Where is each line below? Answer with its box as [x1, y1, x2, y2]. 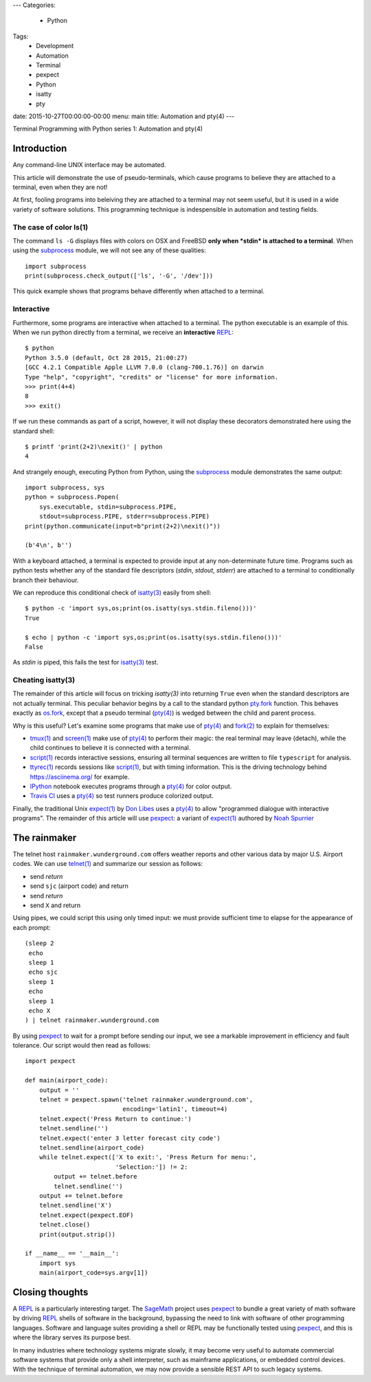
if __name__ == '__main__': [25, 1249, 120, 1258]
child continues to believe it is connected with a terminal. [30, 744, 191, 752]
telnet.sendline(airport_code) [38, 1144, 145, 1151]
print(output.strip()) [38, 1230, 116, 1238]
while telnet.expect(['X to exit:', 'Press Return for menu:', [38, 1153, 257, 1161]
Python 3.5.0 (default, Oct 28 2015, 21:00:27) [25, 354, 188, 361]
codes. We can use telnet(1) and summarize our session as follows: [12, 860, 203, 868]
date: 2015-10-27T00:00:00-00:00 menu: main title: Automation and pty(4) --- [12, 112, 235, 120]
